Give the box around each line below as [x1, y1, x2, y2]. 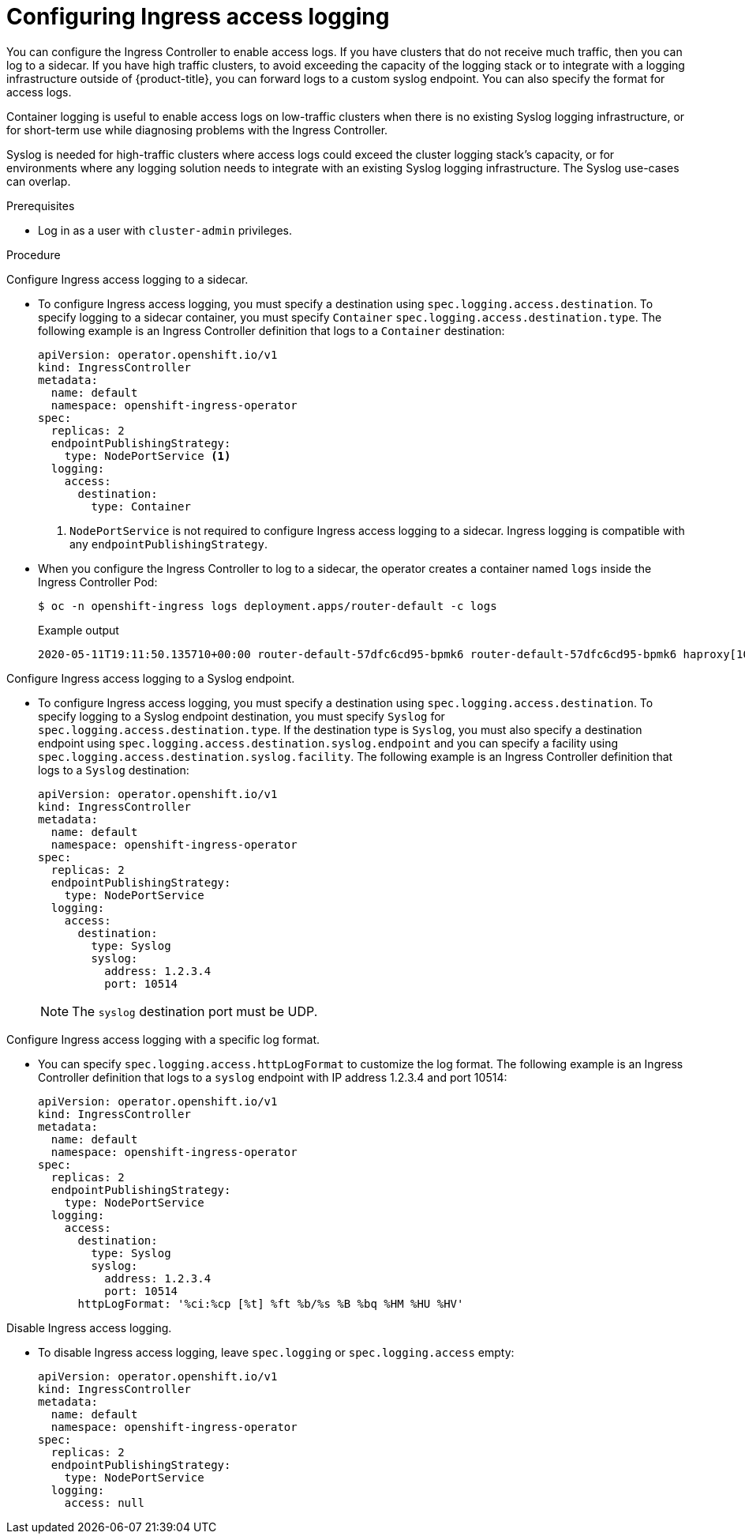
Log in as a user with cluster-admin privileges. [38, 223, 292, 237]
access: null [64, 1496, 144, 1509]
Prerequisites [6, 198, 75, 213]
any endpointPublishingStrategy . [69, 537, 268, 551]
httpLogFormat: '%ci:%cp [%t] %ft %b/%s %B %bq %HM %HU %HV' [77, 1297, 464, 1310]
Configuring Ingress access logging [6, 3, 390, 30]
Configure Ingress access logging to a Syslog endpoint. [6, 671, 295, 685]
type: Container [91, 499, 191, 513]
